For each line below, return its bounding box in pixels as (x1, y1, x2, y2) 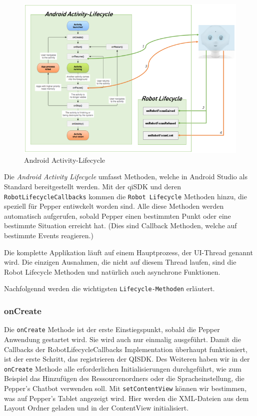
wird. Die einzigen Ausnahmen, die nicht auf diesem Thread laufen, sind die (4, 257, 236, 267)
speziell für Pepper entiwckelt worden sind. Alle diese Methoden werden (4, 201, 224, 211)
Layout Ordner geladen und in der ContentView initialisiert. (4, 403, 189, 413)
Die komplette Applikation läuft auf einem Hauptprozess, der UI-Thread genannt (4, 247, 253, 257)
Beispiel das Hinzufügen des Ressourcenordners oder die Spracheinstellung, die (4, 373, 244, 384)
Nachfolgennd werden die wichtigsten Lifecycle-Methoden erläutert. (4, 283, 215, 294)
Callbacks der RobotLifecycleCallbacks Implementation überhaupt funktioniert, (4, 344, 247, 354)
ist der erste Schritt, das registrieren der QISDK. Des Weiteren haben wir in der (4, 354, 250, 364)
